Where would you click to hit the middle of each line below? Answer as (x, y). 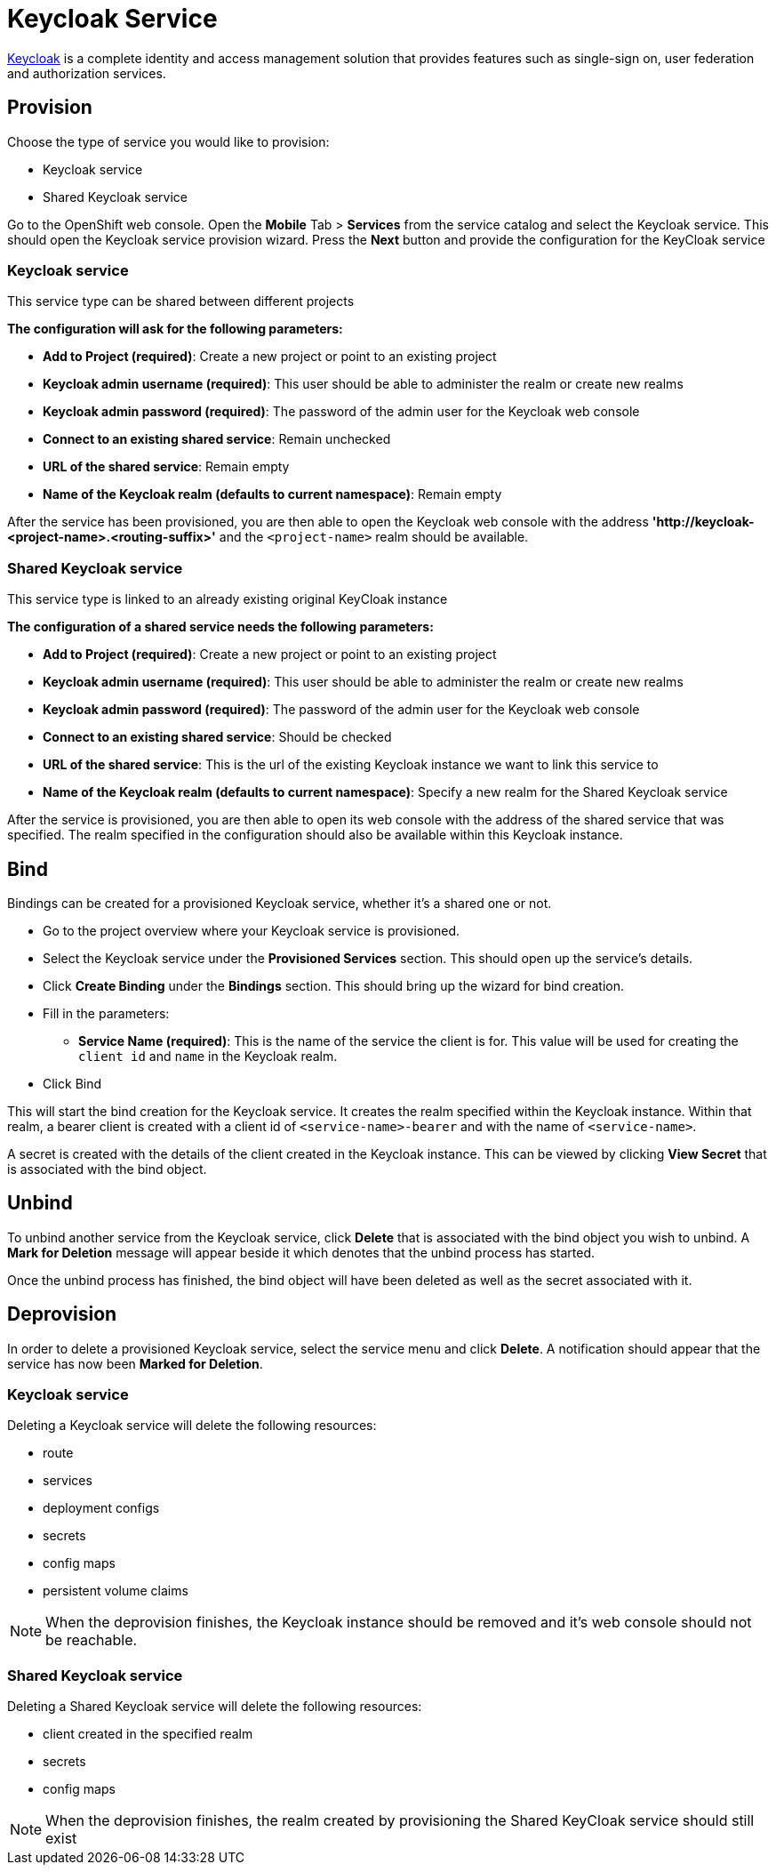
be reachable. (92, 1640)
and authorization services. (87, 73)
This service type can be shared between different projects (181, 301)
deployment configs (101, 1508)
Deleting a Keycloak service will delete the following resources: (192, 1426)
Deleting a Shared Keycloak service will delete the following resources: (215, 1707)
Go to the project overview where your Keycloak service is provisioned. (252, 930)
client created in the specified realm (148, 1734)
